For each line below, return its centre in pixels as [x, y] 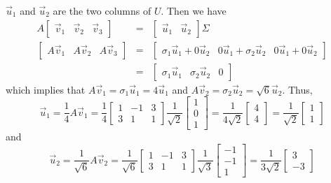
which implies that [46, 89]
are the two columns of [102, 10]
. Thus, [297, 89]
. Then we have [194, 10]
